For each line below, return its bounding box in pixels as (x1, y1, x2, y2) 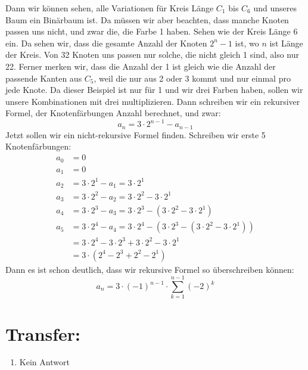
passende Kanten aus (5, 71, 82, 84)
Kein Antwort (19, 356, 70, 368)
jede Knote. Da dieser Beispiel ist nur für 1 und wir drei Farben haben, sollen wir (5, 83, 303, 96)
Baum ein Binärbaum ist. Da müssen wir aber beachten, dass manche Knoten (5, 13, 289, 26)
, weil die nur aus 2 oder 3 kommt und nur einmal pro (94, 71, 291, 84)
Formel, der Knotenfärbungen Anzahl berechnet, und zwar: (5, 107, 221, 119)
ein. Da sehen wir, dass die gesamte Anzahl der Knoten (5, 36, 207, 49)
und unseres (253, 2, 297, 14)
